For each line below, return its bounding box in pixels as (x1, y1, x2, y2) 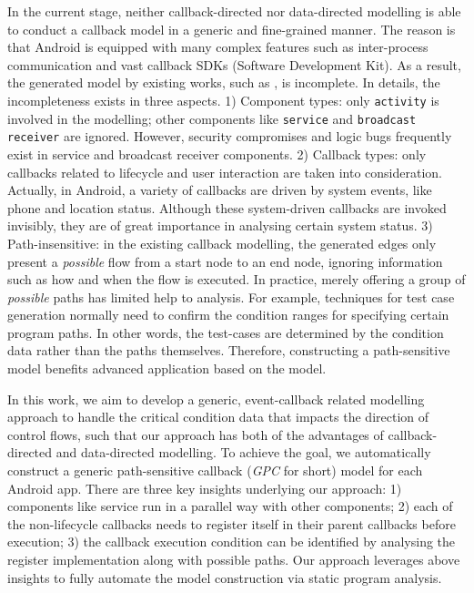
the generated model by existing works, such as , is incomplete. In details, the (7, 73, 440, 92)
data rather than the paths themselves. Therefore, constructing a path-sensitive (7, 341, 450, 360)
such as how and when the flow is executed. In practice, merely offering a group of (7, 270, 466, 289)
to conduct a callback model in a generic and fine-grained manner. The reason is (7, 19, 456, 38)
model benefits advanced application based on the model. (7, 359, 327, 378)
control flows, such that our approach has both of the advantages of (7, 424, 384, 444)
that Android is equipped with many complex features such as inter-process (7, 37, 429, 56)
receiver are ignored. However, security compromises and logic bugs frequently (7, 127, 452, 146)
